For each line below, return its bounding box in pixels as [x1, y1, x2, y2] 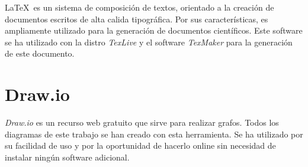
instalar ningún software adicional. [5, 150, 130, 163]
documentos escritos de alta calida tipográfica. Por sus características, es [5, 12, 268, 25]
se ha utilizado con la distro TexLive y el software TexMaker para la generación [5, 35, 293, 48]
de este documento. [5, 47, 75, 60]
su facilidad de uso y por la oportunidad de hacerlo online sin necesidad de [5, 139, 276, 152]
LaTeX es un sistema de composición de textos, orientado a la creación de [5, 1, 274, 13]
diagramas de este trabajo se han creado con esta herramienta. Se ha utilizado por [5, 127, 303, 140]
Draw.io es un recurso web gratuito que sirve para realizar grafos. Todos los [5, 116, 279, 129]
